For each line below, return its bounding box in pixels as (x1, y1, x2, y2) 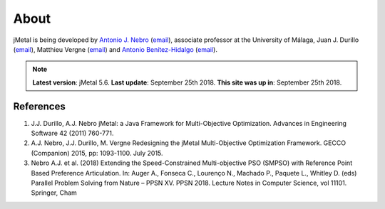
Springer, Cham (31, 188, 78, 197)
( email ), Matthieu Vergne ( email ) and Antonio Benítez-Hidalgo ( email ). (13, 45, 217, 53)
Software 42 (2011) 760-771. (31, 129, 114, 138)
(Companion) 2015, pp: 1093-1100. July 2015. (31, 149, 163, 157)
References (13, 100, 66, 112)
